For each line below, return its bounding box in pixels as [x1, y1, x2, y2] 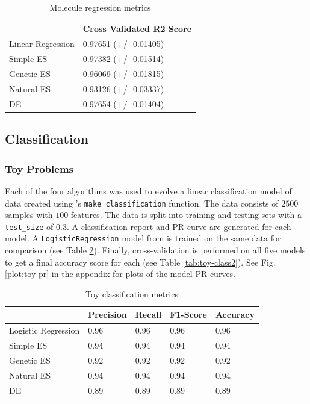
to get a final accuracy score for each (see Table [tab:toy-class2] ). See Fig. [5, 255, 276, 268]
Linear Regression [9, 37, 75, 50]
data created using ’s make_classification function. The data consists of [5, 196, 279, 209]
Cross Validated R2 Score [82, 22, 192, 34]
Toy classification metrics [85, 287, 178, 300]
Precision [88, 308, 127, 321]
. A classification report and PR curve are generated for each [66, 220, 291, 232]
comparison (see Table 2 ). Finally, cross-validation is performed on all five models [5, 244, 306, 256]
